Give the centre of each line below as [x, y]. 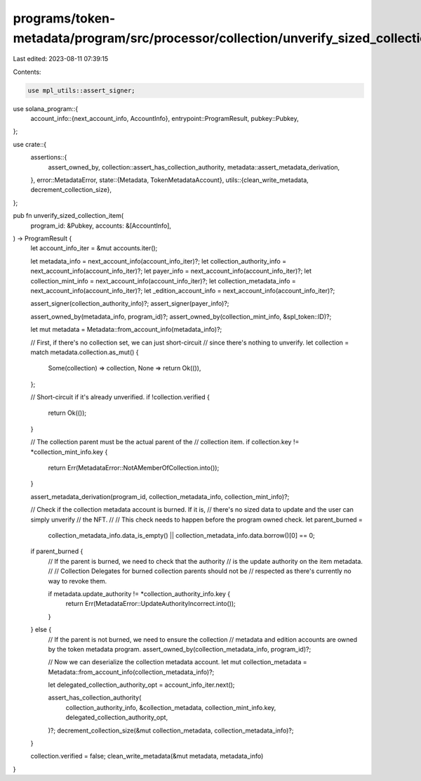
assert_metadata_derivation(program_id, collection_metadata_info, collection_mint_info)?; [160, 496]
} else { [41, 630]
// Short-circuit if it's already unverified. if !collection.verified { [120, 397]
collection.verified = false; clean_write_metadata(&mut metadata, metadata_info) [147, 756]
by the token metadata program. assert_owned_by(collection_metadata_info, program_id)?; [180, 649]
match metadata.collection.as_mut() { [85, 352]
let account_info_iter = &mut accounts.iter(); [94, 248]
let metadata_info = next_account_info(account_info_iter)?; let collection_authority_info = [159, 261]
